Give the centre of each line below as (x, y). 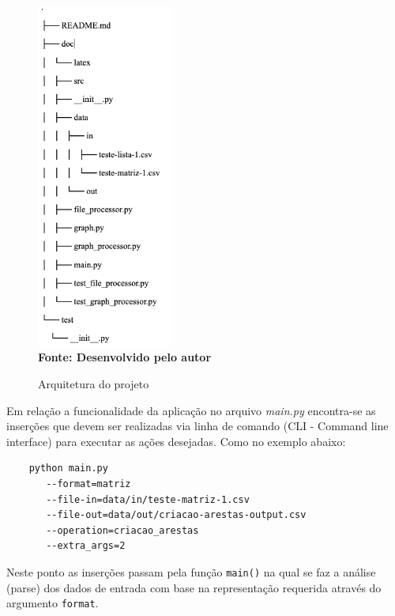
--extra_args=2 (86, 546)
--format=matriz (88, 484)
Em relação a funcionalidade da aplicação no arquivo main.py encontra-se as (191, 410)
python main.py (68, 469)
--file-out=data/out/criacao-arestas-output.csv (176, 515)
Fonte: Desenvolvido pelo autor (125, 357)
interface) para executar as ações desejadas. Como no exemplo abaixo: (176, 441)
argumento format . (53, 603)
